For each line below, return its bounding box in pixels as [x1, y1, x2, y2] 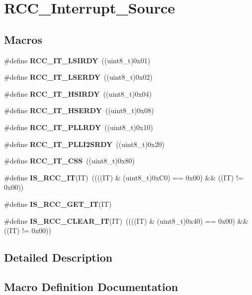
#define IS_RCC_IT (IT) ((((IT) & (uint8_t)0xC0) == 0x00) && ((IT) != [4, 172, 244, 182]
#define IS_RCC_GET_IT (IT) [4, 198, 112, 209]
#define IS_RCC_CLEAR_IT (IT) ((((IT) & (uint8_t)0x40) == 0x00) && [4, 215, 249, 226]
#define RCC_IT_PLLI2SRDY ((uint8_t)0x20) [4, 139, 165, 149]
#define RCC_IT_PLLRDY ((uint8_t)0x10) [4, 122, 153, 132]
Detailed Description [4, 250, 113, 265]
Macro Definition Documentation [4, 279, 178, 294]
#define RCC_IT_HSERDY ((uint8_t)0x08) [4, 105, 154, 116]
